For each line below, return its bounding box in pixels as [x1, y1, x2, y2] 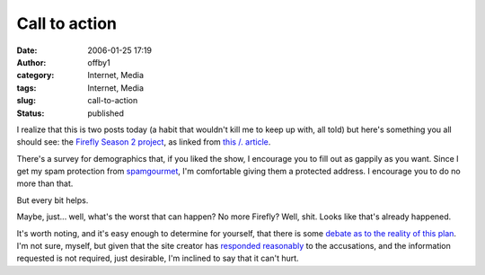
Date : [16, 45, 38, 56]
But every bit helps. [16, 194, 89, 206]
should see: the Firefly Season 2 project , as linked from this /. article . [16, 137, 271, 147]
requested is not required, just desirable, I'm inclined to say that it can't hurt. [16, 253, 300, 264]
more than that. [16, 178, 74, 189]
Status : [16, 108, 45, 119]
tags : [16, 82, 37, 93]
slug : [16, 95, 36, 106]
